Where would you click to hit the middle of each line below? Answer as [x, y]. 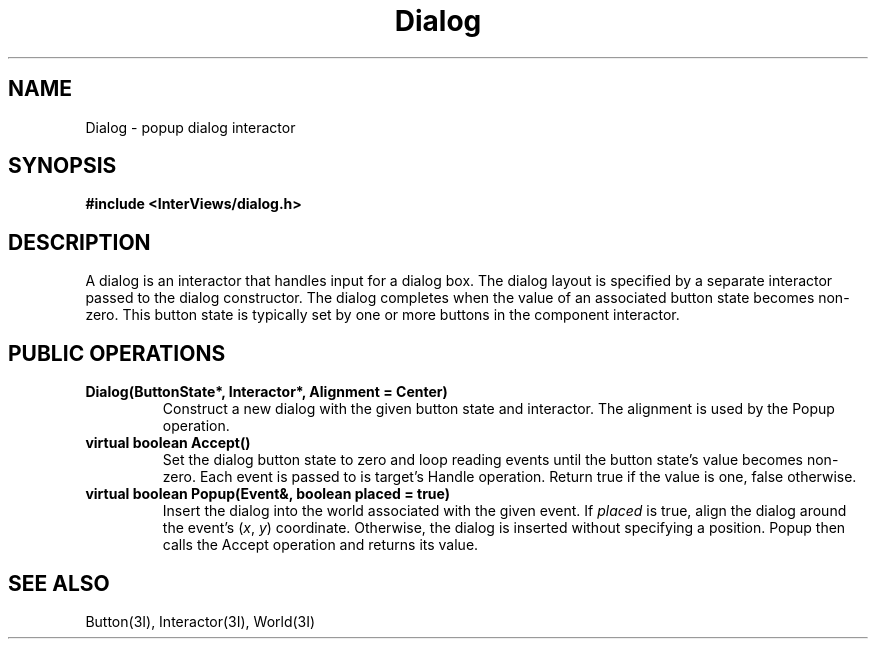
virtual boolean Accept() [168, 443]
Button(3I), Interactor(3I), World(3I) [200, 621]
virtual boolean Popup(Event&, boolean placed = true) [267, 494]
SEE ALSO [59, 583]
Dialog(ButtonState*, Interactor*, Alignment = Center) [266, 392]
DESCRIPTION [79, 242]
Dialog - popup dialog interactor [190, 127]
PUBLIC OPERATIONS [117, 353]
